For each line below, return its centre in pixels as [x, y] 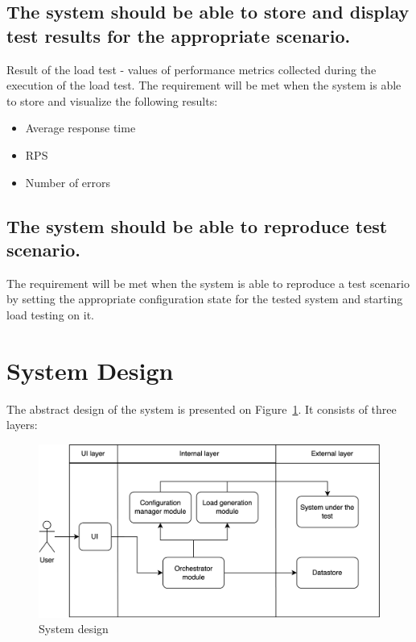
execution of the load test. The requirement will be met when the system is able [204, 85]
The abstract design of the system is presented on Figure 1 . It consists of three [202, 409]
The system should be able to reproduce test [197, 225]
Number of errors [68, 182]
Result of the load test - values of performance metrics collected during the [192, 69]
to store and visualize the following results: [112, 100]
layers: [22, 425]
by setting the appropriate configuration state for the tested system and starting [205, 299]
